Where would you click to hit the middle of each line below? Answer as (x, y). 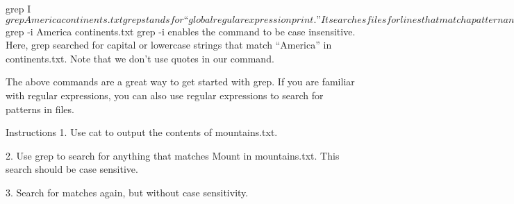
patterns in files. (40, 109)
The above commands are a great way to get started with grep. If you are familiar (180, 82)
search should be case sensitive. (72, 169)
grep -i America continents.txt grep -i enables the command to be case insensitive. (181, 31)
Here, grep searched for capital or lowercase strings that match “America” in (169, 45)
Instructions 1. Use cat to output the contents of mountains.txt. (142, 132)
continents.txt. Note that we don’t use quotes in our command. (140, 58)
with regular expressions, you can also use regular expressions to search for (165, 95)
